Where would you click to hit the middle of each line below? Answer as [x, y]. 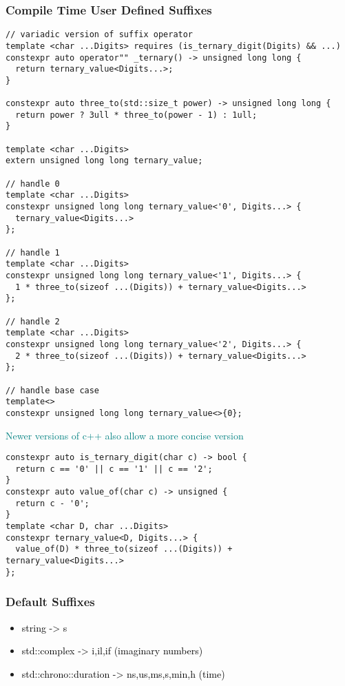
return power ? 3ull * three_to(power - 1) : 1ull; [136, 115]
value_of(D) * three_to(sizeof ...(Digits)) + [124, 549]
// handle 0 [33, 184]
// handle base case [53, 390]
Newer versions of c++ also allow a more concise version [125, 435]
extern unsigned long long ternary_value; [104, 161]
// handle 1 [33, 252]
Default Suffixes [50, 602]
